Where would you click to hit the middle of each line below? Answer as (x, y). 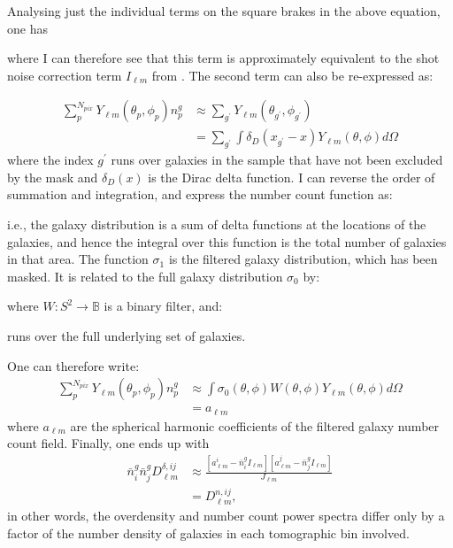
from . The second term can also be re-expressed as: (292, 75)
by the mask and (53, 177)
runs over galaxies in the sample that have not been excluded (277, 160)
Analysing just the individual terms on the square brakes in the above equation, (224, 11)
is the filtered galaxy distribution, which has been (303, 259)
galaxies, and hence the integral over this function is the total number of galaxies (227, 241)
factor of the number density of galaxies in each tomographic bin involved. (208, 533)
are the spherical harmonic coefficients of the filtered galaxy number (255, 425)
